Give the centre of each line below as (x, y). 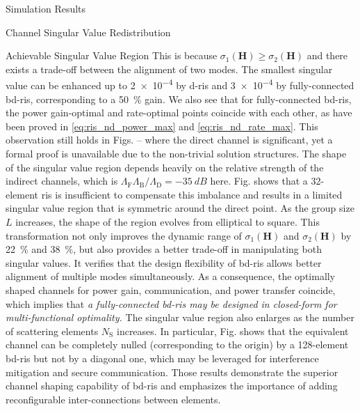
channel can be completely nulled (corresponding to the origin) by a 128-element (177, 344)
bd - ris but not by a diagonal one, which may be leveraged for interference (162, 358)
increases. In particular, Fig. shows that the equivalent (232, 331)
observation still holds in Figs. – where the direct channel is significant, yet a (169, 140)
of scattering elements (52, 331)
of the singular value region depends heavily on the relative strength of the (165, 167)
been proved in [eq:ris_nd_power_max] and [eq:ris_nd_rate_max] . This (162, 126)
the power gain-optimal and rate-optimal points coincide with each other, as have (179, 113)
